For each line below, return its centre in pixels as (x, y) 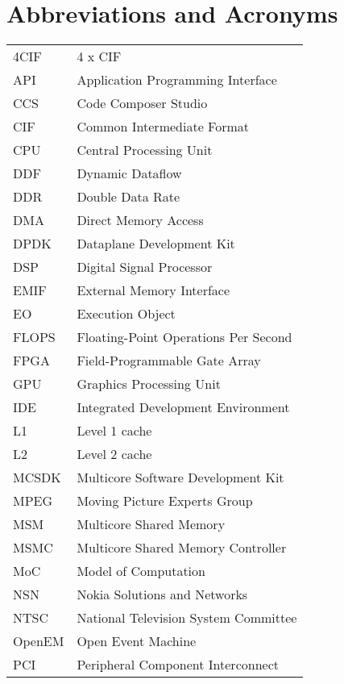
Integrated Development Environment (183, 407)
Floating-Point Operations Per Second (184, 337)
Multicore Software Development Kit (180, 478)
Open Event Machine (137, 641)
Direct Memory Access (140, 220)
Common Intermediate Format (163, 127)
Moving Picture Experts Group (165, 501)
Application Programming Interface (177, 80)
